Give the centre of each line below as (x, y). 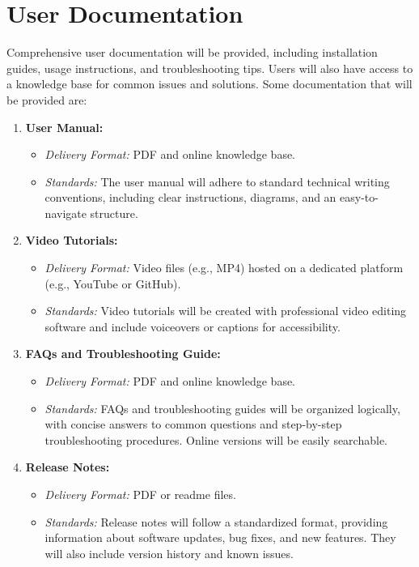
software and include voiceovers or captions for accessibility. (193, 326)
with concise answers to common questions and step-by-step (193, 424)
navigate (66, 213)
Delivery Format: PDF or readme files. (140, 494)
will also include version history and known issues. (169, 553)
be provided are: (47, 99)
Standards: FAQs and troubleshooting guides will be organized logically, (222, 408)
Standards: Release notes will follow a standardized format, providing (216, 521)
